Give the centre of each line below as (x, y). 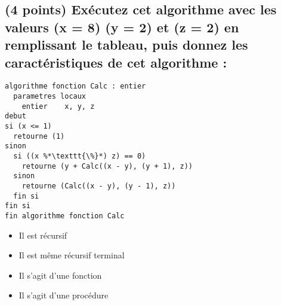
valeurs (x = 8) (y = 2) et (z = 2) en (122, 27)
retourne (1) (39, 136)
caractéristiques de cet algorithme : (116, 62)
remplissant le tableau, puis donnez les (126, 45)
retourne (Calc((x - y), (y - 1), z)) (99, 186)
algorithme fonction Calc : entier (75, 86)
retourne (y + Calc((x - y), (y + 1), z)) (107, 166)
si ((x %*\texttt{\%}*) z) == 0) (80, 156)
